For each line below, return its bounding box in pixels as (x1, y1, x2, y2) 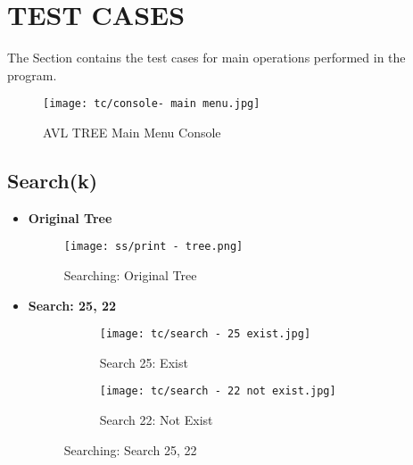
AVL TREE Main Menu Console (43, 122, 221, 141)
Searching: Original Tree (63, 266, 197, 285)
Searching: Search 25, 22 (63, 440, 197, 459)
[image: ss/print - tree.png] (63, 240, 244, 253)
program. (7, 65, 57, 84)
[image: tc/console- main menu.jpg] (43, 97, 260, 111)
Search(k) (7, 166, 98, 194)
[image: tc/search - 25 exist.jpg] (99, 328, 311, 341)
